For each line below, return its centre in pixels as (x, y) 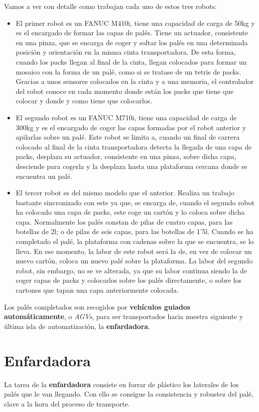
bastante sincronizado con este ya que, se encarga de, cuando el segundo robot (135, 202)
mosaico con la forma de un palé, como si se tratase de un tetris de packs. (128, 71)
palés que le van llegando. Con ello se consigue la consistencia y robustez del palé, (129, 394)
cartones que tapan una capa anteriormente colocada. (97, 290)
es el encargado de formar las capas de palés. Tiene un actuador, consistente (132, 33)
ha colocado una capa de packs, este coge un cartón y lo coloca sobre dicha (130, 212)
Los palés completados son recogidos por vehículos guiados (97, 306)
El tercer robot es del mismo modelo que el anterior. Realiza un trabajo (125, 193)
